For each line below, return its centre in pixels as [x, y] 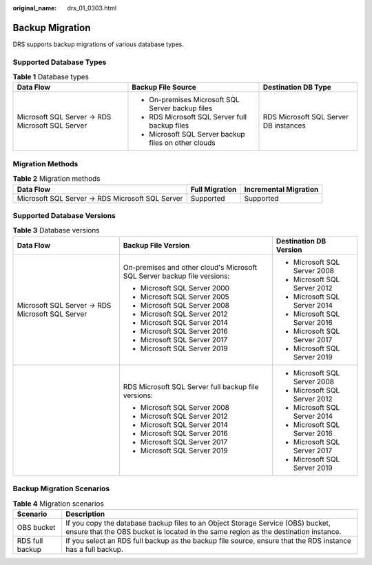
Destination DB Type [297, 88]
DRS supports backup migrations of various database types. [98, 44]
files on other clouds [183, 143]
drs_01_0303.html [92, 8]
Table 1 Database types [51, 77]
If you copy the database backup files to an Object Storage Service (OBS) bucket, [198, 523]
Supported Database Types [60, 62]
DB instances [284, 126]
